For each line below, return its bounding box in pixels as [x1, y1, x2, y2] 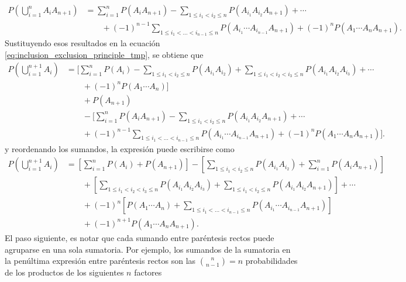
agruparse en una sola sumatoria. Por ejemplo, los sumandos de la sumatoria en [5, 243, 291, 255]
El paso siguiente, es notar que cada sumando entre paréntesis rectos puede [5, 231, 274, 243]
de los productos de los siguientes [5, 266, 124, 278]
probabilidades [245, 255, 298, 267]
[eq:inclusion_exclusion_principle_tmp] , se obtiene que [5, 48, 204, 60]
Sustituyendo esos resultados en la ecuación [5, 36, 160, 49]
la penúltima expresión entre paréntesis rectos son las [5, 255, 196, 267]
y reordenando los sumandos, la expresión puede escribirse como [5, 142, 235, 154]
